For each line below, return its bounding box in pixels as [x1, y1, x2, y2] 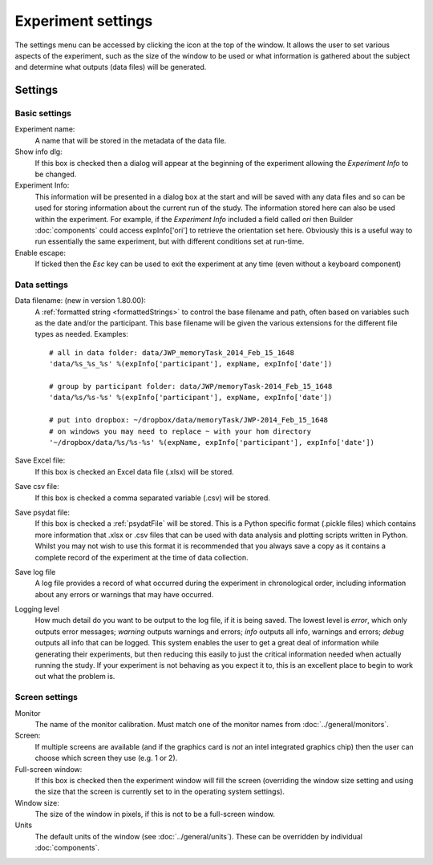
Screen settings [14, 692, 78, 703]
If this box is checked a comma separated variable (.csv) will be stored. [34, 493, 270, 503]
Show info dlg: [14, 147, 63, 156]
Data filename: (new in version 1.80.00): [14, 296, 146, 305]
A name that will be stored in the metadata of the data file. [34, 135, 227, 145]
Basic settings [14, 108, 72, 119]
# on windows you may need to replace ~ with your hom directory [49, 426, 312, 436]
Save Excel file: [14, 455, 66, 465]
